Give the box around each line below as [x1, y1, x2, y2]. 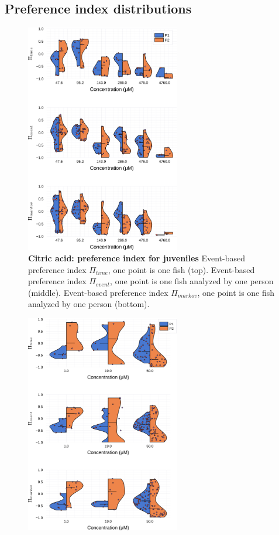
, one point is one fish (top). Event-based [108, 263, 255, 275]
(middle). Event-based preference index [28, 286, 168, 298]
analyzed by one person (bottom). [28, 298, 150, 310]
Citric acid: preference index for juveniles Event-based [28, 251, 245, 264]
